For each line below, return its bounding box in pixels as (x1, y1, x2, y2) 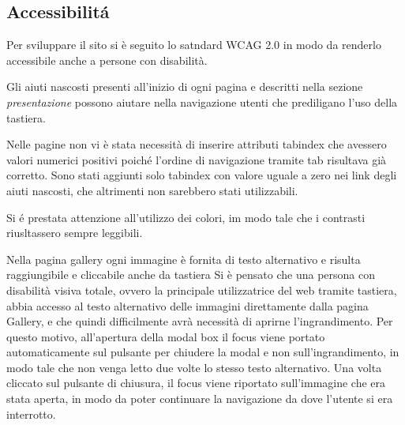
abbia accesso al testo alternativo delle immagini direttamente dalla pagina (6, 297, 369, 314)
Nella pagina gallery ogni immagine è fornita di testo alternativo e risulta (6, 250, 361, 267)
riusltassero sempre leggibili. (6, 224, 143, 241)
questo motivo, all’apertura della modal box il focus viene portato (6, 328, 325, 344)
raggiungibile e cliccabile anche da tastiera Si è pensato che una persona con (6, 266, 375, 283)
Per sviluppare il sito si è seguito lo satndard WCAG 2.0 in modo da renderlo (6, 36, 381, 53)
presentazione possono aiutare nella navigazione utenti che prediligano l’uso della (6, 93, 398, 110)
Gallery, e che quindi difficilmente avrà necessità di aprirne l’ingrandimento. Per (6, 313, 393, 329)
